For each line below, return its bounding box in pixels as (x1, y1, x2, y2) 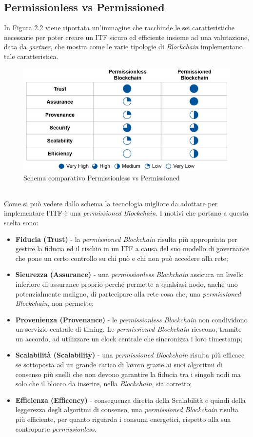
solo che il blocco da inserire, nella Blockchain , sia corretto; (15, 378, 192, 389)
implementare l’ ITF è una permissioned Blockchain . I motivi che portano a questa (4, 208, 249, 218)
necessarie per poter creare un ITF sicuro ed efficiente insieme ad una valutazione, (4, 32, 250, 42)
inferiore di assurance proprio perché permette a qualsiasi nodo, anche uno (15, 278, 238, 289)
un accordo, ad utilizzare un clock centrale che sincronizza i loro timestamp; (15, 333, 242, 343)
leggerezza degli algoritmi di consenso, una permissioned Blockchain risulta (15, 404, 239, 415)
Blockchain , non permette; (15, 298, 94, 308)
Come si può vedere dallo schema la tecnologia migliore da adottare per (4, 198, 218, 208)
